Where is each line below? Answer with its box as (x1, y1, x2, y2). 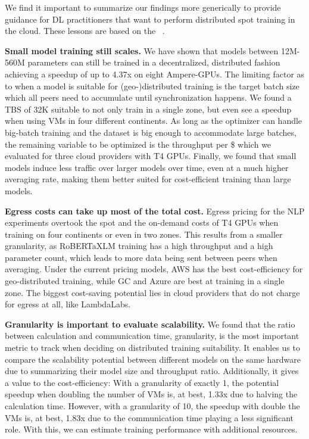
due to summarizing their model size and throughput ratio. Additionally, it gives (5, 365, 299, 377)
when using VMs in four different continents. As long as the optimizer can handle (5, 114, 302, 127)
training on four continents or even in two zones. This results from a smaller (5, 228, 283, 240)
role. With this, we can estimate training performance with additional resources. (5, 423, 298, 435)
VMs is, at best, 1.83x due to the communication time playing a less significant (5, 411, 294, 424)
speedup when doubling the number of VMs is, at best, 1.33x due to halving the (5, 388, 298, 400)
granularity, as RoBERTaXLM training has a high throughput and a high (5, 239, 273, 252)
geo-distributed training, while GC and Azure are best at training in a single (5, 275, 285, 287)
